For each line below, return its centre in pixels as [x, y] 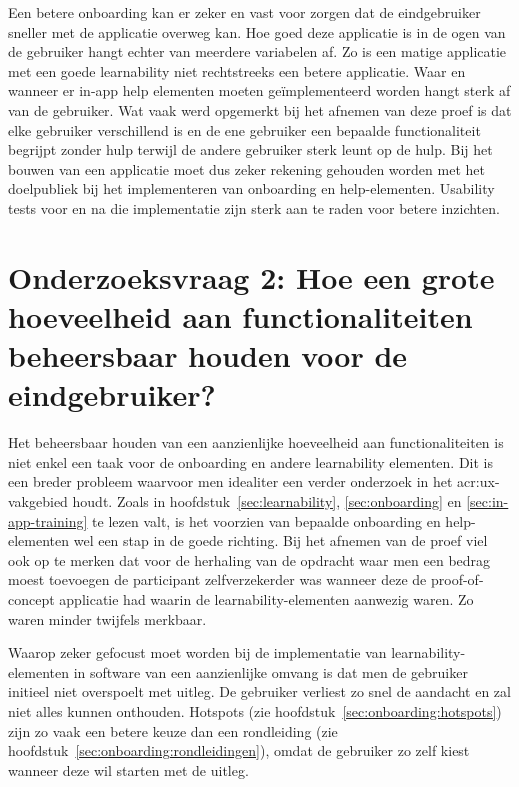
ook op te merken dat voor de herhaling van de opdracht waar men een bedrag [249, 559]
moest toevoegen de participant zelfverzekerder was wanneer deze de [217, 579]
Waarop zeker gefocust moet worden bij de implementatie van [197, 652]
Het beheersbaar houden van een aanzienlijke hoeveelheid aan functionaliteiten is [256, 442]
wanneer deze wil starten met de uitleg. [128, 769]
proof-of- [457, 579]
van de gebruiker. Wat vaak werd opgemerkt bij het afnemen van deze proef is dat [260, 109]
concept [31, 598]
